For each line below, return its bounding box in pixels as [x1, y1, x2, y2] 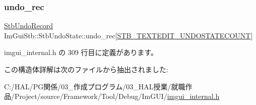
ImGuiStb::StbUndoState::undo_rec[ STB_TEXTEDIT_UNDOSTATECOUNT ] [4, 30, 253, 40]
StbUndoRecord [4, 20, 53, 31]
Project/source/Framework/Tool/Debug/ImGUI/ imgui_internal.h [14, 91, 220, 101]
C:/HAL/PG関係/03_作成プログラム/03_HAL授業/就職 [4, 81, 185, 91]
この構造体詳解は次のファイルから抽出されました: [4, 64, 168, 74]
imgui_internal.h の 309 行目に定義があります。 [4, 47, 158, 58]
